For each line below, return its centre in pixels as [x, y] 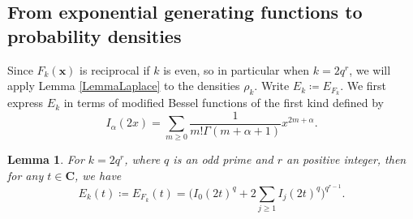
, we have [98, 176]
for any [26, 176]
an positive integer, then [346, 159]
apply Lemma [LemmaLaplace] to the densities [124, 86]
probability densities [95, 35]
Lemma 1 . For [46, 159]
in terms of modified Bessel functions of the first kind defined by [224, 103]
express [26, 103]
